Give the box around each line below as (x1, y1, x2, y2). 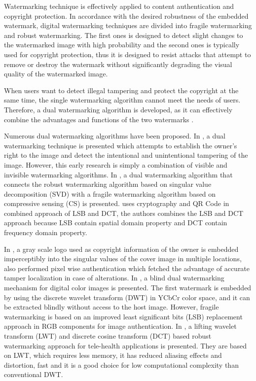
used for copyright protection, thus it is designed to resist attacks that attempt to (4, 49, 251, 59)
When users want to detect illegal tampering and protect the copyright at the (4, 85, 239, 95)
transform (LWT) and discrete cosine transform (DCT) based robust (4, 331, 212, 341)
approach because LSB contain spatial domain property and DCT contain (4, 217, 227, 228)
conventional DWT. (4, 369, 63, 380)
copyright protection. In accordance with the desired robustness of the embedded (4, 10, 249, 21)
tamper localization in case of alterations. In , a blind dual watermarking (4, 273, 224, 283)
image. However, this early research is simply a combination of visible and (4, 159, 227, 170)
